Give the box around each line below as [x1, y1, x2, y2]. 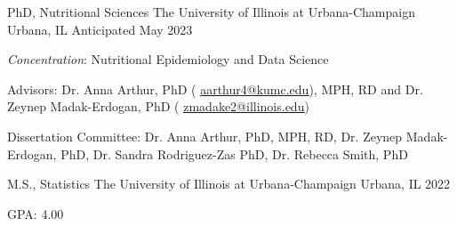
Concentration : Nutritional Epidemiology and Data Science [7, 50, 329, 69]
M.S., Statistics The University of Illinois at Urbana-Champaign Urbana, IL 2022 [7, 174, 451, 193]
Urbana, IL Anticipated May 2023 [7, 20, 193, 38]
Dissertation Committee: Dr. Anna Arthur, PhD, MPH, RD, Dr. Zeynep [7, 126, 403, 145]
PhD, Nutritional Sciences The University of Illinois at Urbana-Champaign [7, 3, 415, 20]
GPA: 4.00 [7, 204, 64, 222]
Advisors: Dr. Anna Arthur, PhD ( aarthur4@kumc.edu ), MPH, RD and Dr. [7, 79, 423, 98]
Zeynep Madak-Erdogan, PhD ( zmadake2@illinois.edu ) [7, 97, 309, 116]
